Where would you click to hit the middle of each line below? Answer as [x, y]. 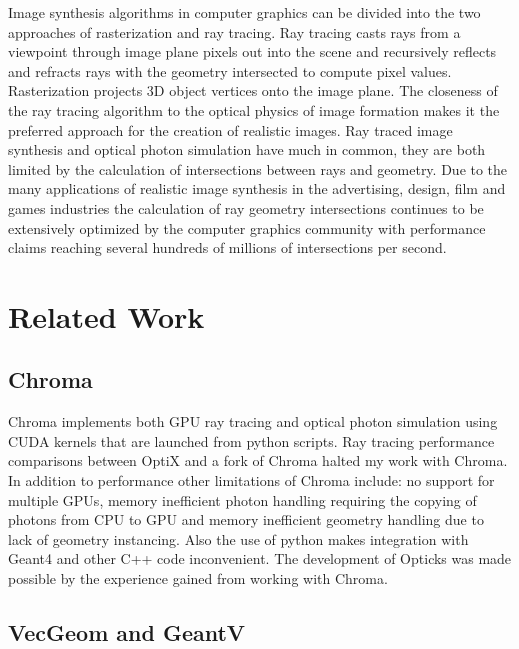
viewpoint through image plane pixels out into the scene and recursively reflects [252, 51]
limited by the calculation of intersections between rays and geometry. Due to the [258, 168]
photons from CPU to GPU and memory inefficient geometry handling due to [246, 519]
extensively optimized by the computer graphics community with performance [247, 227]
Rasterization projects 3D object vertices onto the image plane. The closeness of [253, 90]
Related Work [106, 315]
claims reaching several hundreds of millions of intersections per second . [227, 247]
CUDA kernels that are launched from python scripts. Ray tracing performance [251, 440]
